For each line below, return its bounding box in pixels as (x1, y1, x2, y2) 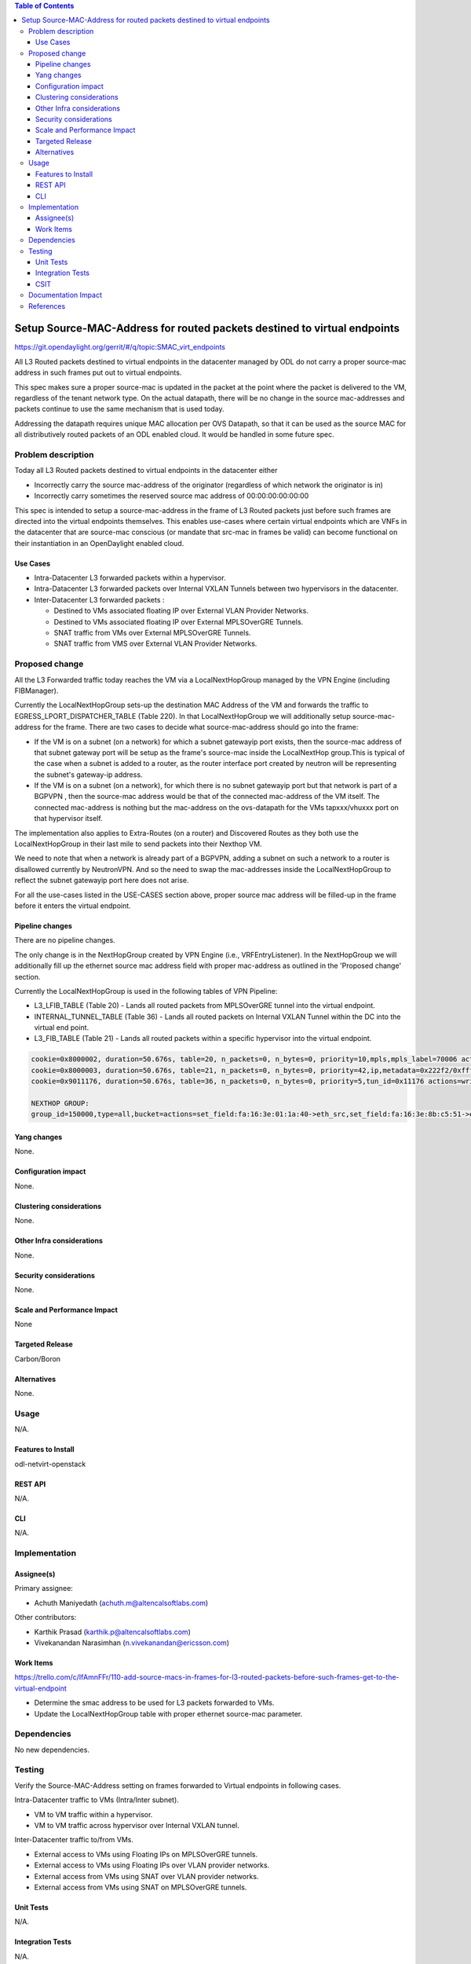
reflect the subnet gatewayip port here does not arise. (14, 876, 189, 885)
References (28, 301, 66, 310)
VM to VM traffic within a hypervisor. (34, 1809, 153, 1819)
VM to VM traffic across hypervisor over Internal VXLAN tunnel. (34, 1820, 239, 1830)
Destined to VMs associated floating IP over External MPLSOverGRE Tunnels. (53, 617, 304, 626)
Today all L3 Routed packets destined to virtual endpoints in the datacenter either (14, 466, 278, 475)
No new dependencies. (14, 1745, 90, 1754)
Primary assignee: (14, 1584, 74, 1593)
